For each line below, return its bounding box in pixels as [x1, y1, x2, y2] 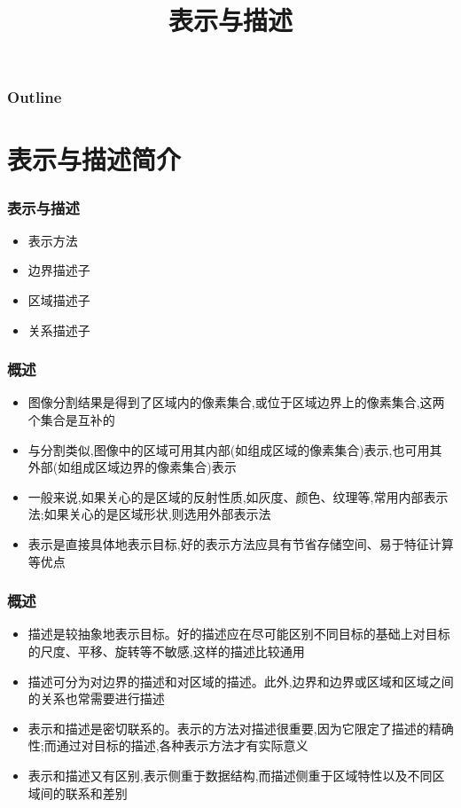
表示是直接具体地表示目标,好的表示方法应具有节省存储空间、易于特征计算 [27, 535, 454, 553]
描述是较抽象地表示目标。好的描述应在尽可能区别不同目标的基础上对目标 [27, 624, 450, 643]
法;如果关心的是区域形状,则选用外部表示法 [27, 505, 271, 523]
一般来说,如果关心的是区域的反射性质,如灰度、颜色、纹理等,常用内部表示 [27, 487, 449, 506]
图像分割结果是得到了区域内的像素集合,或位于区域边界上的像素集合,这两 [27, 393, 445, 412]
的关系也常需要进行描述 [27, 689, 165, 708]
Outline [7, 86, 62, 108]
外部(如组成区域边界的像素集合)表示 [27, 458, 237, 476]
